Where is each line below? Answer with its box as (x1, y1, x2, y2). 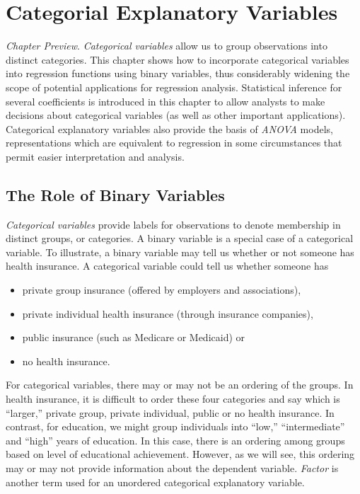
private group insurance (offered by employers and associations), (22, 282, 301, 297)
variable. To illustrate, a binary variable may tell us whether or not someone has (6, 244, 354, 259)
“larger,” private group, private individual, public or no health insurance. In (6, 405, 335, 420)
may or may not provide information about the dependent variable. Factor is (6, 460, 339, 475)
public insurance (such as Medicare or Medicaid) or (22, 330, 245, 345)
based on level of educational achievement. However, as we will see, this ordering (6, 447, 355, 461)
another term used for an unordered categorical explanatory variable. (6, 474, 305, 489)
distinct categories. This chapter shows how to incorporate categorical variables (6, 52, 349, 67)
